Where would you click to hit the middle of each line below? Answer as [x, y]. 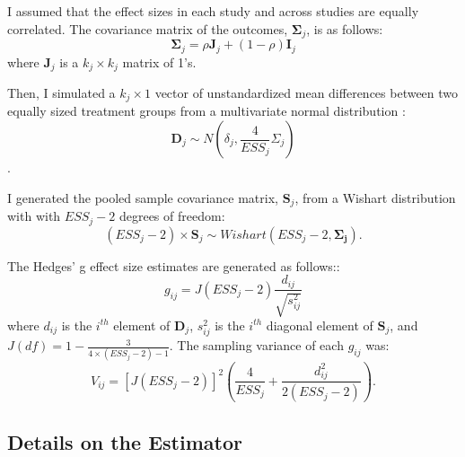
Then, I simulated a [61, 92]
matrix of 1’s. [159, 62]
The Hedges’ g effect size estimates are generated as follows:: [174, 265]
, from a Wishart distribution [375, 197]
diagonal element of [320, 325]
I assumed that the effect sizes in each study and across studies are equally [213, 11]
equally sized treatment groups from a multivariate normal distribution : [206, 111]
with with [34, 216]
